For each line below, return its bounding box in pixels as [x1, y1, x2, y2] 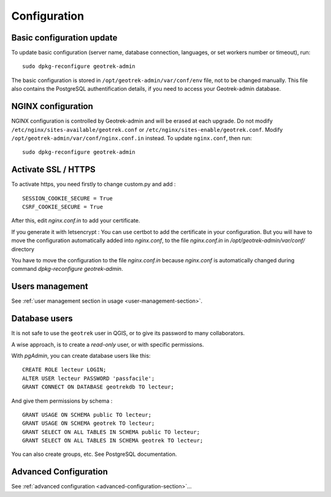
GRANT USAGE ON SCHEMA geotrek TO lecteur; [22, 420, 155, 427]
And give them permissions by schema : [11, 397, 113, 404]
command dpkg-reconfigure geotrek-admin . [11, 265, 123, 273]
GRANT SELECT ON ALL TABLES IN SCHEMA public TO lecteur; [22, 428, 200, 435]
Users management [11, 281, 88, 292]
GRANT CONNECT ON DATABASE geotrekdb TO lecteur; [22, 384, 175, 390]
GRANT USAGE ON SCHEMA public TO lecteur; [22, 411, 152, 418]
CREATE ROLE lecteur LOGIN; [22, 366, 107, 373]
